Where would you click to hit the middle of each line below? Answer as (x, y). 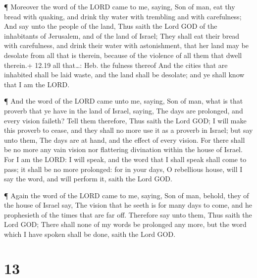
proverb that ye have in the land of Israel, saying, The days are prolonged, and (124, 110)
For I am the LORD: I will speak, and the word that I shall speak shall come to (125, 159)
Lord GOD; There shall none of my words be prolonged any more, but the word (125, 224)
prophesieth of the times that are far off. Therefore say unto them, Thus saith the (128, 214)
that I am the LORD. (37, 84)
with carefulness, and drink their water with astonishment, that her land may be (127, 45)
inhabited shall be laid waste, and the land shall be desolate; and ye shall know (124, 75)
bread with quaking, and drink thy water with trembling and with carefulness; (123, 16)
